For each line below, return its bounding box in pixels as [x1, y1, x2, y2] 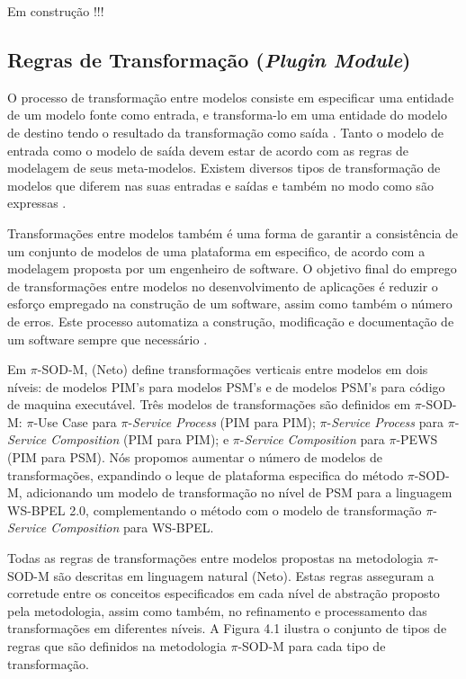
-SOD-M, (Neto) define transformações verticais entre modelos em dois [37, 360, 428, 379]
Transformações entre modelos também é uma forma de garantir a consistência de [7, 223, 459, 242]
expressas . [7, 193, 67, 212]
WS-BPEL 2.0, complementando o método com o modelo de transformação [7, 500, 422, 519]
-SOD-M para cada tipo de [237, 637, 386, 656]
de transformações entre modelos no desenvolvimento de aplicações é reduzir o [7, 276, 438, 295]
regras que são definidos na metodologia [7, 637, 227, 656]
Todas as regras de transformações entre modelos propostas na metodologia [7, 549, 424, 567]
